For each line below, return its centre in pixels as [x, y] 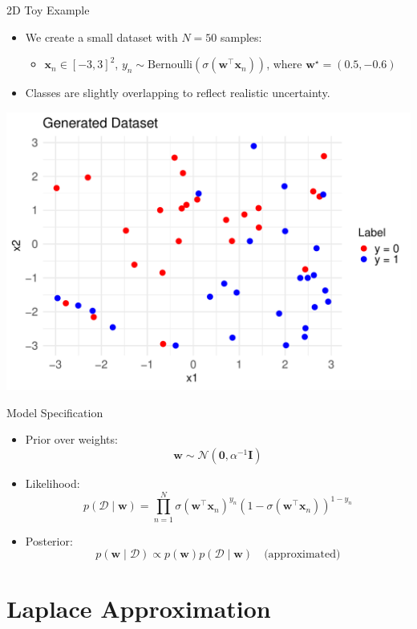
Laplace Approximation [139, 608]
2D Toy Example [48, 10]
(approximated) [302, 555]
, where [284, 64]
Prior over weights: [71, 439]
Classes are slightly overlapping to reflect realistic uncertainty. [178, 93]
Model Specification [55, 412]
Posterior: [49, 540]
